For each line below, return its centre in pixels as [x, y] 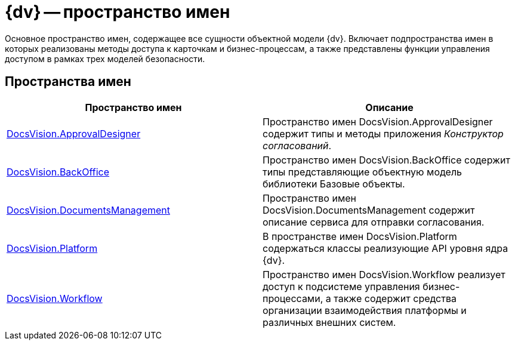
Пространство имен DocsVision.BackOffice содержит [386, 160]
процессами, [293, 298]
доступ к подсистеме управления [341, 286]
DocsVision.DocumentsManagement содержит [369, 210]
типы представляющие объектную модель [363, 172]
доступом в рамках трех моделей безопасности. [105, 58]
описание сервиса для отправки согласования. [374, 222]
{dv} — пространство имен [118, 12]
